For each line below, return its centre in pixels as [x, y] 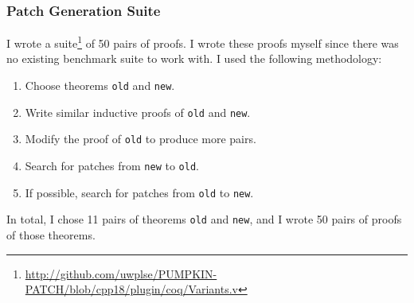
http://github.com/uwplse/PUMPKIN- [121, 273]
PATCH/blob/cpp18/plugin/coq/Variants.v [131, 289]
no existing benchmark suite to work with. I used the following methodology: [194, 58]
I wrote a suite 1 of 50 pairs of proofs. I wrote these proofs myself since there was [203, 42]
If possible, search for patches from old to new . [139, 192]
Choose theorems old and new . [100, 85]
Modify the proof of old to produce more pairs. [141, 139]
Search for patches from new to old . [112, 166]
